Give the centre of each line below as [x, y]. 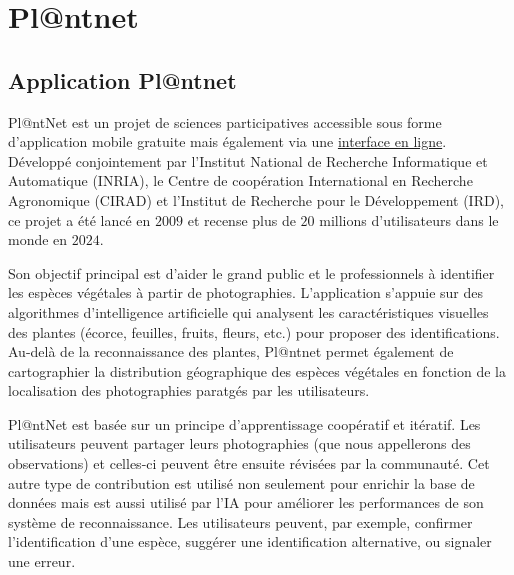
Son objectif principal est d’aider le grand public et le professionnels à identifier [251, 272]
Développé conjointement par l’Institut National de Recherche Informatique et [248, 160]
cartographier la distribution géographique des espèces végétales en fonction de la [257, 370]
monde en [38, 239]
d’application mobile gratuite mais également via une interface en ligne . [227, 141]
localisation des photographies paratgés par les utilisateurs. [189, 390]
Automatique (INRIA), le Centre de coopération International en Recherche [240, 180]
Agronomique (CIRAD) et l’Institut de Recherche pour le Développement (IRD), [256, 199]
